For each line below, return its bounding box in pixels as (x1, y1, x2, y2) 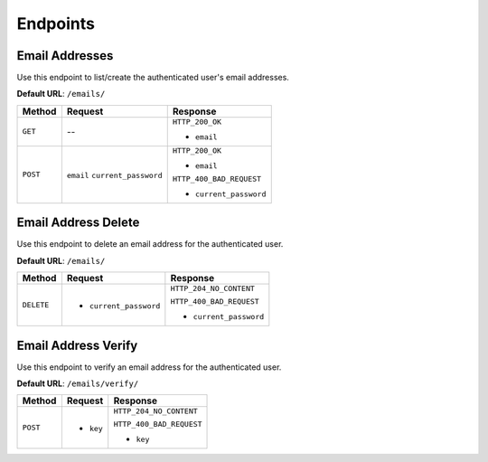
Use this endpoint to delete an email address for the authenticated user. (16, 239, 284, 250)
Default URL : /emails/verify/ (16, 378, 139, 389)
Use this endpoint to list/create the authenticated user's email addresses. (16, 72, 289, 83)
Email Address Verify (16, 337, 138, 353)
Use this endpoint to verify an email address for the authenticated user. (16, 362, 282, 372)
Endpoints (16, 14, 95, 33)
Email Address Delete (16, 215, 140, 231)
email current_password (66, 170, 163, 180)
